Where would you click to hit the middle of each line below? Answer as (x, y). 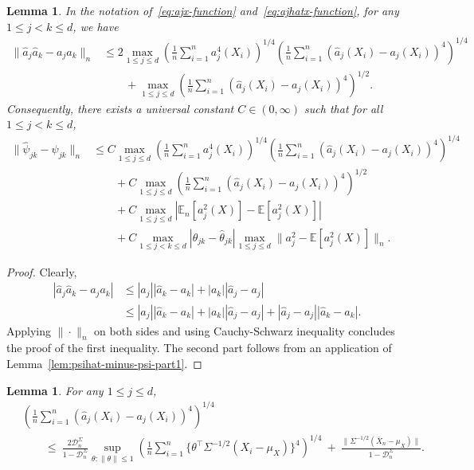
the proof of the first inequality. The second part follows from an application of (199, 348)
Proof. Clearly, (42, 271)
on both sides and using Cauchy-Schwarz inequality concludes (245, 330)
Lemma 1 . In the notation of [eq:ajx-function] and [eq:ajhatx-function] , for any (203, 10)
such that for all (344, 108)
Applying (29, 330)
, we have (96, 26)
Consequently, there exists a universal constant (120, 108)
